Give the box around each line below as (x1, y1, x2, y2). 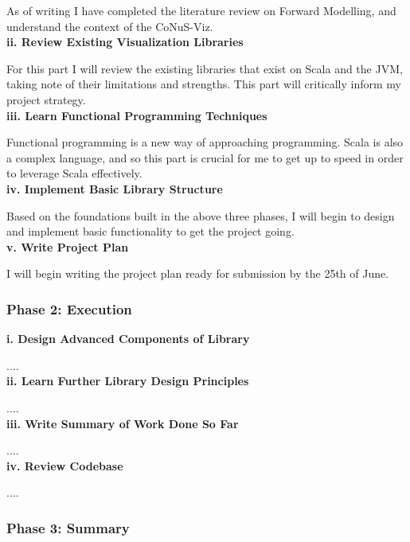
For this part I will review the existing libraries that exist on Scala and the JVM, (6, 60, 403, 76)
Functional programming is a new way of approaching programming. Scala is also (6, 134, 404, 150)
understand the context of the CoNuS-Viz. (6, 18, 213, 34)
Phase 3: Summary (6, 517, 130, 537)
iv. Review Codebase (6, 457, 123, 474)
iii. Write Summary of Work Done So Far (6, 415, 239, 431)
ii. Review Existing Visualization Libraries (6, 33, 244, 50)
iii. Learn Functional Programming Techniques (6, 107, 267, 123)
